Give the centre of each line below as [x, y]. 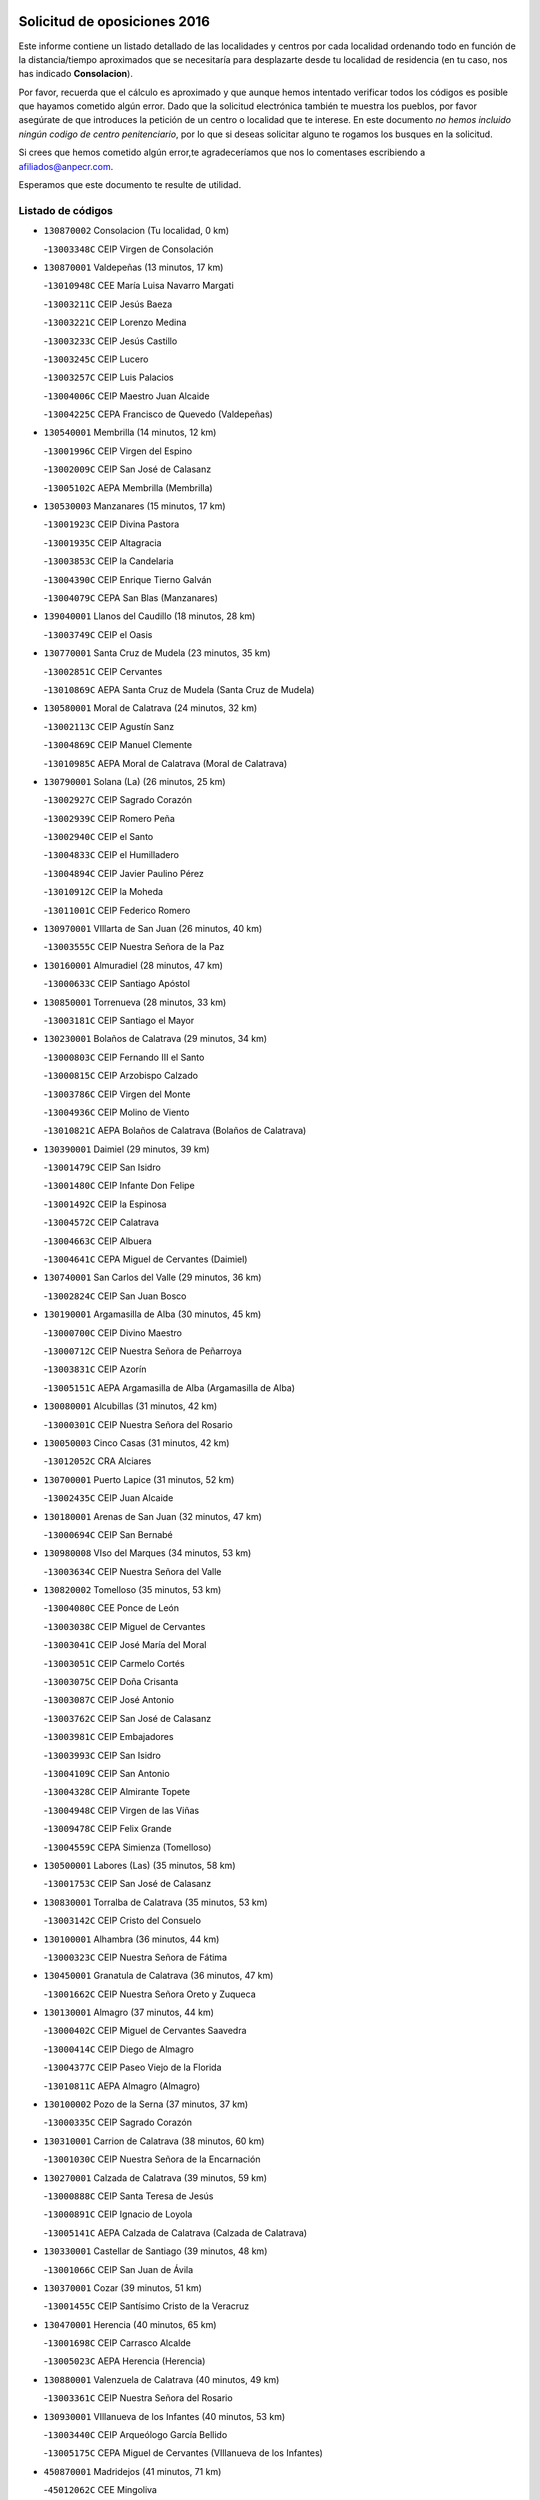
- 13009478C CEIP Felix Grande [107, 1829]
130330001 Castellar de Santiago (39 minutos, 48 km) [155, 2251]
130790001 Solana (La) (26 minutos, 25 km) [134, 781]
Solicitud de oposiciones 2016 [114, 21]
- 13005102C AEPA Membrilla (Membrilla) [128, 487]
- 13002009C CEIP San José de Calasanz [127, 469]
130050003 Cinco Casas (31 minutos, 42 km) [136, 1442]
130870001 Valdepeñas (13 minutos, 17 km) [133, 267]
